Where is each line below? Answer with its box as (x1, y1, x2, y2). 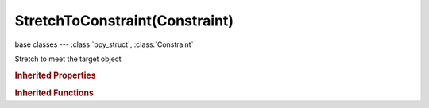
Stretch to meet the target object (14, 54, 122, 64)
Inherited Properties (14, 70, 97, 81)
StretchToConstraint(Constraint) (14, 12, 234, 29)
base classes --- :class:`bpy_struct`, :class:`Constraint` (14, 40, 194, 49)
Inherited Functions (14, 87, 95, 98)
